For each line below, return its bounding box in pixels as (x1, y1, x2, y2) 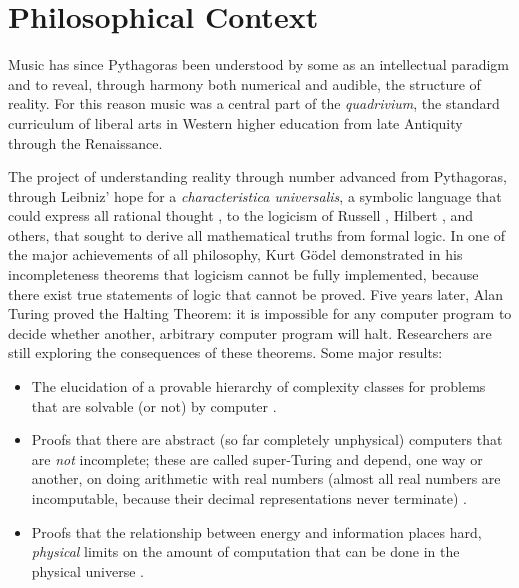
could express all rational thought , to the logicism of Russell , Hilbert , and (8, 205, 474, 226)
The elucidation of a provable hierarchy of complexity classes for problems (31, 376, 486, 397)
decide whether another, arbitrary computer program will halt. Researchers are (8, 322, 492, 343)
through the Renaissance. (8, 132, 163, 153)
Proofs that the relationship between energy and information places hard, (31, 521, 482, 542)
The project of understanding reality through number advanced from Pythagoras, (8, 166, 507, 187)
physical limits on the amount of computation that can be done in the (31, 541, 460, 562)
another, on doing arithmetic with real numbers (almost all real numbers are (31, 468, 501, 489)
